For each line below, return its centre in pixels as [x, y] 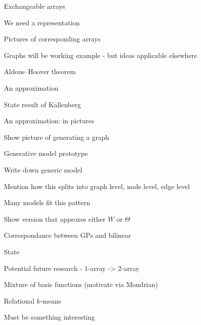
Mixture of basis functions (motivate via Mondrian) [81, 284]
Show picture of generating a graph [57, 137]
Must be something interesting [50, 317]
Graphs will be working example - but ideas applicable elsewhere [101, 55]
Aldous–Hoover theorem [40, 71]
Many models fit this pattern [47, 202]
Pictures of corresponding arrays [52, 39]
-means [51, 300]
